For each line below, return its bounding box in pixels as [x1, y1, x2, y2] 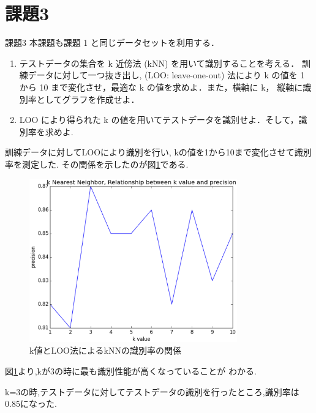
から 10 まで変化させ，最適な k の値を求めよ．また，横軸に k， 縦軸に [19, 80, 303, 93]
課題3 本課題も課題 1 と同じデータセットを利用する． [5, 36, 219, 49]
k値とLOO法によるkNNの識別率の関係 [29, 344, 181, 357]
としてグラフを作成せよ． [36, 92, 140, 105]
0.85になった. [5, 397, 57, 410]
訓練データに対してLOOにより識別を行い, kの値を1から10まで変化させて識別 [5, 146, 312, 158]
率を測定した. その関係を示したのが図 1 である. [5, 157, 189, 170]
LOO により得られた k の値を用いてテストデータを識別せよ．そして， [19, 113, 299, 126]
